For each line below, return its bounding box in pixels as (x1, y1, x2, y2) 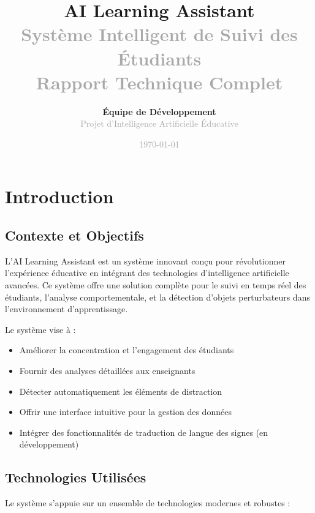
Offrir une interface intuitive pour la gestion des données (19, 405, 232, 418)
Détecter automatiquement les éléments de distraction (19, 384, 222, 397)
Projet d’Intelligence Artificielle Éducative (80, 117, 238, 130)
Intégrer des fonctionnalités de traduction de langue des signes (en (19, 425, 268, 438)
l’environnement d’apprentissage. (5, 302, 128, 315)
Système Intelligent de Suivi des (21, 21, 298, 47)
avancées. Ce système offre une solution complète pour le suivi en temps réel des (5, 279, 306, 291)
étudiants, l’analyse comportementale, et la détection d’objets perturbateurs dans (5, 290, 310, 303)
